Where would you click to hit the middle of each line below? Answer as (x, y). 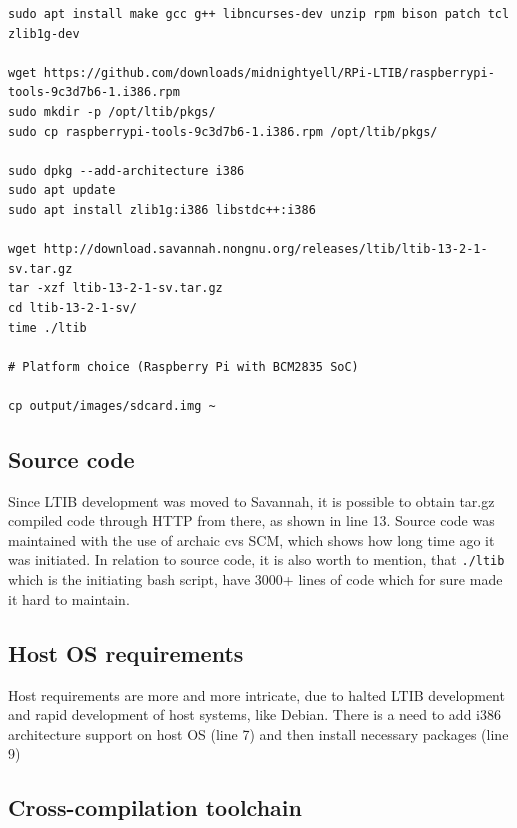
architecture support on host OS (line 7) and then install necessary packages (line (258, 733)
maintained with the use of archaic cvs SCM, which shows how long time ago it (251, 539)
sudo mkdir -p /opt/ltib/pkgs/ (112, 111)
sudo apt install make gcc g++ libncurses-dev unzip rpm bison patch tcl (259, 14)
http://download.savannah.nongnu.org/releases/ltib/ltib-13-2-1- (265, 249)
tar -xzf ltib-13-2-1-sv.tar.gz (115, 288)
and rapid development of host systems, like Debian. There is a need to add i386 (254, 714)
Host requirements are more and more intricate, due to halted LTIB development (256, 694)
